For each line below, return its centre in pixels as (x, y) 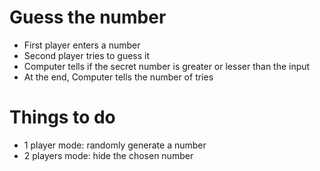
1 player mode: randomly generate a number (115, 145)
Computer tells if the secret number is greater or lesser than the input (167, 66)
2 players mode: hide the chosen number (108, 155)
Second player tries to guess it (87, 55)
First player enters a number (82, 45)
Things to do (62, 117)
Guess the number (88, 17)
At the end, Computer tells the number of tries (118, 77)
